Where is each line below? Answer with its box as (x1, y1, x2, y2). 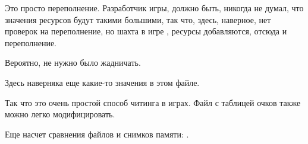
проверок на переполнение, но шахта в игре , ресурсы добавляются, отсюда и (5, 25, 287, 37)
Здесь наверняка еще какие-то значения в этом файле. (5, 76, 200, 88)
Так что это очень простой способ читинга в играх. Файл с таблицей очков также (5, 96, 301, 108)
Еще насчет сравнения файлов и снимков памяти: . (5, 127, 189, 140)
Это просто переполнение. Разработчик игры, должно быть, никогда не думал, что (5, 2, 304, 14)
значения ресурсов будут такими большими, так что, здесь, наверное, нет (5, 13, 271, 25)
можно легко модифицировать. (5, 108, 115, 120)
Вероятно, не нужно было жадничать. (5, 56, 141, 69)
